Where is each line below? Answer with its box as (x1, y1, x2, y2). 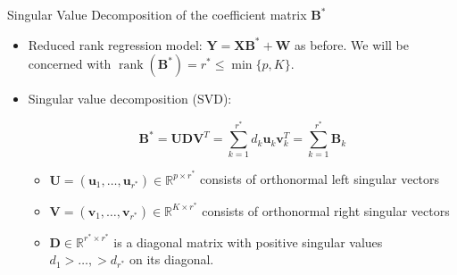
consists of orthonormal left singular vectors (199, 170, 440, 188)
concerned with (28, 54, 112, 73)
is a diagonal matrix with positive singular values (113, 232, 383, 251)
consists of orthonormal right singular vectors (202, 201, 450, 220)
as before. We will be (294, 35, 410, 54)
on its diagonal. (129, 250, 214, 269)
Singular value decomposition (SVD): (28, 89, 232, 108)
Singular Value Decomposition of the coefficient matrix (7, 5, 307, 23)
